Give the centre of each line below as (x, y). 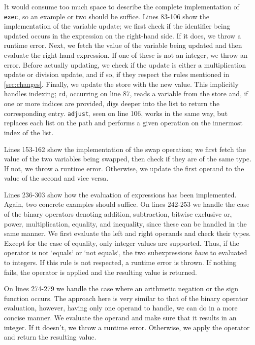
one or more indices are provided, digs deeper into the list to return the (112, 103)
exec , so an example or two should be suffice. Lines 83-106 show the (107, 16)
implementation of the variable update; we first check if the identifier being (117, 26)
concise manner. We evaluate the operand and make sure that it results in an (120, 317)
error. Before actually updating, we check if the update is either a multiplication (125, 64)
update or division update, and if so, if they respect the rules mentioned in (117, 74)
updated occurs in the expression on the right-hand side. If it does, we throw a (123, 35)
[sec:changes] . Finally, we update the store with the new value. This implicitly (121, 84)
